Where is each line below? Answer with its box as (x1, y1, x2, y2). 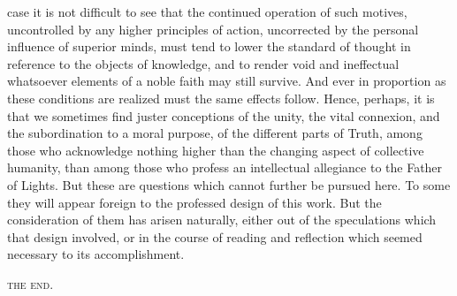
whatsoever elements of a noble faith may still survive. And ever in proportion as (7, 72, 446, 90)
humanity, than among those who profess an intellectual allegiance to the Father (7, 158, 443, 177)
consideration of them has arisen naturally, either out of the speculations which (7, 210, 437, 229)
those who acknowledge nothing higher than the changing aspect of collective (7, 140, 424, 159)
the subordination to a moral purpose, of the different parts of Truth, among (7, 124, 423, 142)
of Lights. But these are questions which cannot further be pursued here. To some (7, 175, 451, 194)
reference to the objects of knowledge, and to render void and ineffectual (7, 54, 400, 72)
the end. (7, 274, 54, 292)
